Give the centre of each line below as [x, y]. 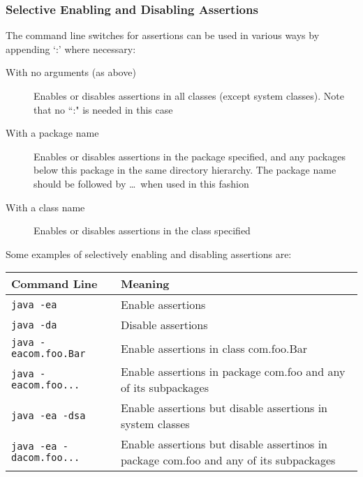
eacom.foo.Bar [49, 354]
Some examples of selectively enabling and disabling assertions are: [149, 253]
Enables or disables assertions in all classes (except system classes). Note [189, 96]
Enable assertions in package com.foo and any [233, 372]
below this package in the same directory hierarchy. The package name [185, 170]
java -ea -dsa [49, 416]
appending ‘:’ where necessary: [71, 48]
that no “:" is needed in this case [103, 109]
